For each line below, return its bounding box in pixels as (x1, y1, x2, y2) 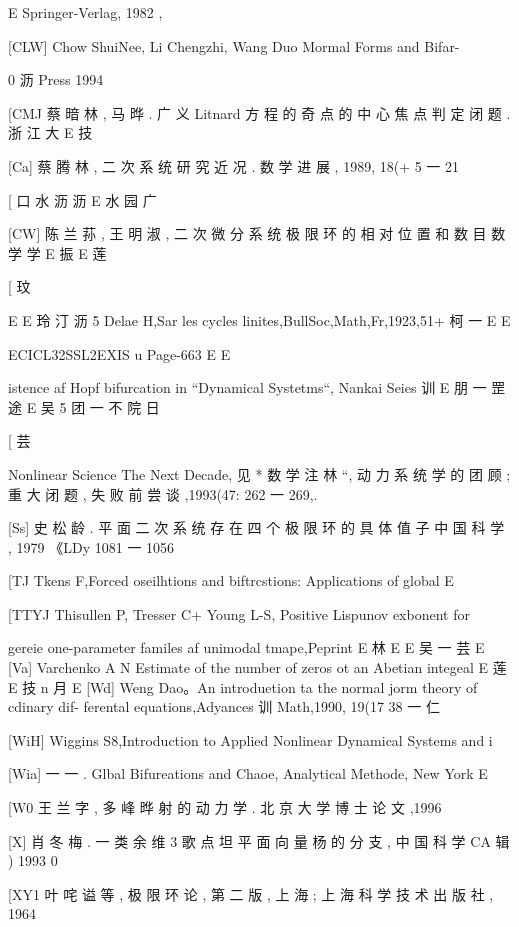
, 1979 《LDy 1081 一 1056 (8, 536, 175, 557)
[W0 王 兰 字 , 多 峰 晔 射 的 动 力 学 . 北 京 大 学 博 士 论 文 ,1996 (8, 797, 442, 818)
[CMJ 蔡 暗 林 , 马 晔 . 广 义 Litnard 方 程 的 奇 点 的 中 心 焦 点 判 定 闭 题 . (8, 102, 511, 123)
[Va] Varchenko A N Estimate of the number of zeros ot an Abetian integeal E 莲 (8, 657, 507, 678)
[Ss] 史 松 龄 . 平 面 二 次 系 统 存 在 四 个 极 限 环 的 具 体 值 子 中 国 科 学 (8, 517, 505, 538)
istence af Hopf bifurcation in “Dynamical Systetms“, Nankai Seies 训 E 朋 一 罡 (8, 377, 506, 398)
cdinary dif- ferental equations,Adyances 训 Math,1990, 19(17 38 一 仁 (8, 696, 440, 717)
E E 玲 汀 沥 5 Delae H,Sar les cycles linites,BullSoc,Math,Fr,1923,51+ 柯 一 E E (8, 309, 511, 330)
